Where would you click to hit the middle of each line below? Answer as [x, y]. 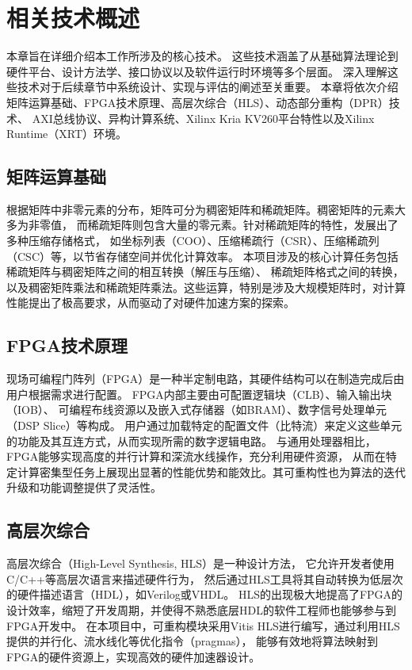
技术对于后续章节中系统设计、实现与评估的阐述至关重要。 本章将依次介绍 [208, 87]
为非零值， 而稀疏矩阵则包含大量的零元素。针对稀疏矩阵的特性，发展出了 [208, 225]
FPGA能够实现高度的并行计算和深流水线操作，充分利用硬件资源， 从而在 [196, 456]
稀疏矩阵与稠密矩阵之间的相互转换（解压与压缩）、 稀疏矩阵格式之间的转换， [205, 272]
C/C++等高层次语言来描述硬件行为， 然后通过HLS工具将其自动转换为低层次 [205, 578]
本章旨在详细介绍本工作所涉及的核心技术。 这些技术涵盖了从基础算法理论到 [202, 56]
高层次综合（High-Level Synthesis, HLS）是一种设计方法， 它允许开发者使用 [200, 563]
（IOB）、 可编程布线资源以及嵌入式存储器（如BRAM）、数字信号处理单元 [197, 410]
